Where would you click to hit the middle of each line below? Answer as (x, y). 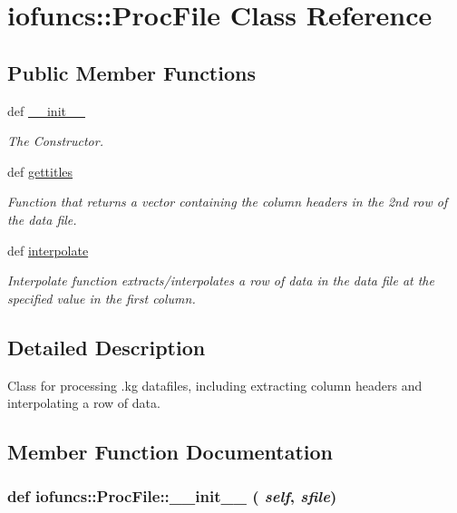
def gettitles (40, 171)
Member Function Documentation (170, 452)
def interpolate (48, 250)
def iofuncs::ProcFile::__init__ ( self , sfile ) (172, 496)
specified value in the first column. (102, 298)
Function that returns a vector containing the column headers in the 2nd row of (228, 202)
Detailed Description (107, 347)
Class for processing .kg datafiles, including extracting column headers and (215, 385)
